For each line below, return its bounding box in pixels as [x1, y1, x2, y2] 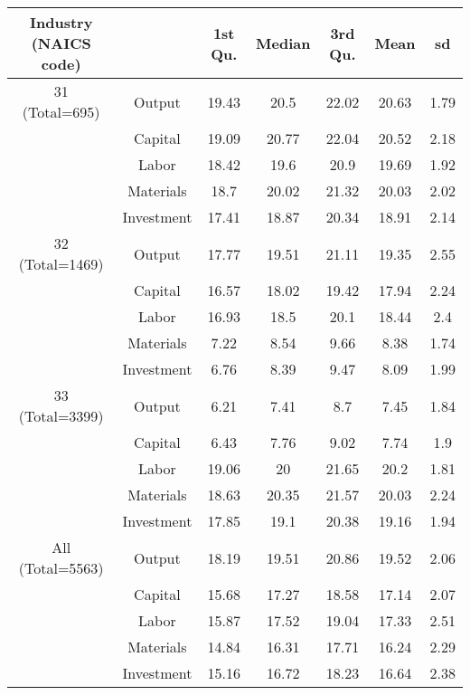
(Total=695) [22, 101, 100, 122]
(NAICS [31, 33, 91, 53]
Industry [30, 12, 93, 33]
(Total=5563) [18, 557, 104, 578]
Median [256, 33, 311, 53]
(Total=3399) [18, 405, 104, 426]
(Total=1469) [18, 253, 104, 274]
